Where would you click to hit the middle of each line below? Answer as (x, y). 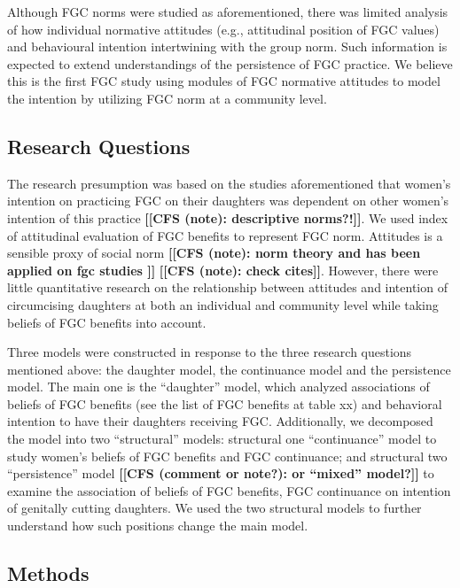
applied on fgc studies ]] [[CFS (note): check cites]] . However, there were (223, 270)
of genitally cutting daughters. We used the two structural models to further (214, 508)
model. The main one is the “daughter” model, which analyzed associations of (218, 387)
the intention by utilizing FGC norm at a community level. (167, 98)
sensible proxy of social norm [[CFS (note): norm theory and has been (214, 253)
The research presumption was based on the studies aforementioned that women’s (229, 183)
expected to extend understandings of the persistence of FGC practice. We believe (230, 63)
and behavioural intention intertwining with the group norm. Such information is (227, 46)
